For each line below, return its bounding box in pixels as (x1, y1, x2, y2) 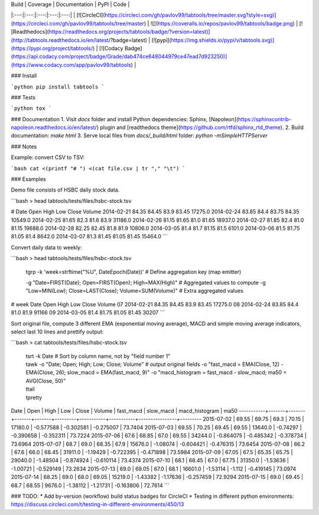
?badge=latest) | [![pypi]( (110, 36, 171, 44)
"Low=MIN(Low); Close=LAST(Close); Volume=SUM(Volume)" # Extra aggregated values (25, 287, 243, 294)
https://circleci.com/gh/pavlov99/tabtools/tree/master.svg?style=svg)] (105, 12, 276, 19)
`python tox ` (11, 105, 52, 112)
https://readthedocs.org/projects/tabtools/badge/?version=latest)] (48, 28, 210, 35)
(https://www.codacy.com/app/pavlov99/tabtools (11, 61, 131, 68)
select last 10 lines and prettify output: (11, 328, 104, 335)
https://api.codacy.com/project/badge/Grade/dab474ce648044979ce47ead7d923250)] (12, 53, 227, 60)
